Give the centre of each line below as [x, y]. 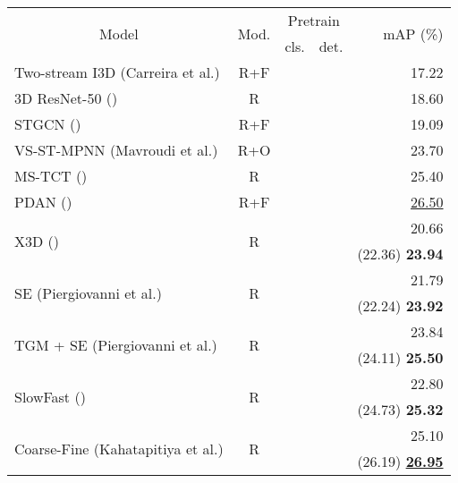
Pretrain [314, 20]
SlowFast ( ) [50, 396]
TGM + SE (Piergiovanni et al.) [116, 344]
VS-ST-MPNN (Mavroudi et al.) [116, 150]
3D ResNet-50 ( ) [66, 98]
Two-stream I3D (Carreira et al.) [117, 72]
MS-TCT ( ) [51, 176]
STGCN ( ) [48, 124]
